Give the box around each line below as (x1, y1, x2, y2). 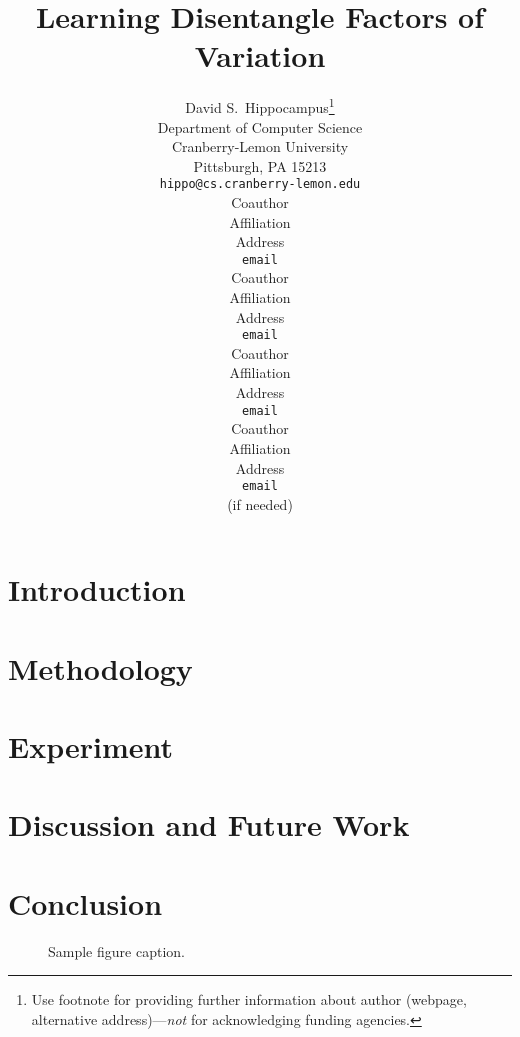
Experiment (8, 726, 174, 767)
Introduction (8, 569, 186, 610)
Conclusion (8, 882, 163, 923)
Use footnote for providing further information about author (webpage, (31, 989, 467, 1010)
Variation (194, 35, 326, 76)
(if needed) (227, 493, 293, 514)
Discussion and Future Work (8, 804, 410, 845)
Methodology (8, 647, 193, 688)
